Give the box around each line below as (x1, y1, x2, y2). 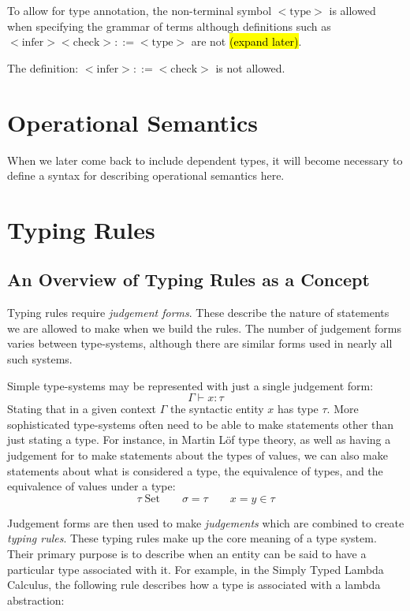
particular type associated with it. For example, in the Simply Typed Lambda (7, 561, 384, 577)
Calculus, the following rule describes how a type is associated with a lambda (7, 576, 381, 593)
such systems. (7, 351, 73, 367)
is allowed (329, 2, 376, 18)
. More (326, 401, 359, 417)
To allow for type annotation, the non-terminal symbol (7, 2, 272, 18)
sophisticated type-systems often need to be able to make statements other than (7, 415, 394, 432)
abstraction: (7, 591, 65, 608)
